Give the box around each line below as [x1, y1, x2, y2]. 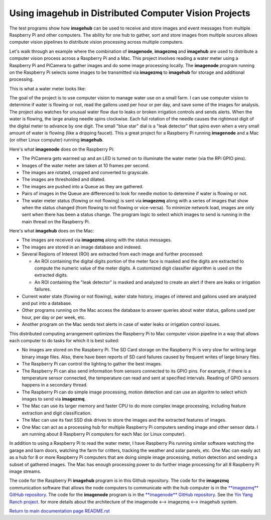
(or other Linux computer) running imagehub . [9, 137, 104, 143]
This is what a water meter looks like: [9, 85, 86, 91]
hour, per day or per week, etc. [22, 314, 86, 320]
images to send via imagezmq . [22, 396, 86, 402]
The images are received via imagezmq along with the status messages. [22, 237, 172, 243]
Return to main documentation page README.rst [9, 507, 110, 514]
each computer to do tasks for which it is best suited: [9, 337, 119, 343]
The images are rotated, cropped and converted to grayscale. [22, 169, 149, 175]
